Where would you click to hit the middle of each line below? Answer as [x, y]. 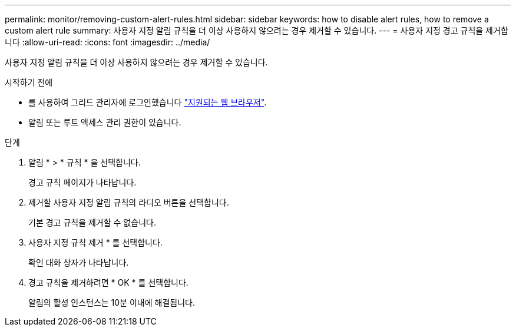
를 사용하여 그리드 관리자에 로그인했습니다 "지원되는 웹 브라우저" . [148, 102]
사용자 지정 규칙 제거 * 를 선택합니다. [95, 242]
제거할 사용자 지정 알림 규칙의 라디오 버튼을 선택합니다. [129, 202]
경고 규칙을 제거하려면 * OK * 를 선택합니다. [108, 282]
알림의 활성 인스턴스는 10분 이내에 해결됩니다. [112, 302]
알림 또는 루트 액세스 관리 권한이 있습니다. [105, 122]
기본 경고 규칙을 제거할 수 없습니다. [92, 222]
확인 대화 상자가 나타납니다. [79, 262]
